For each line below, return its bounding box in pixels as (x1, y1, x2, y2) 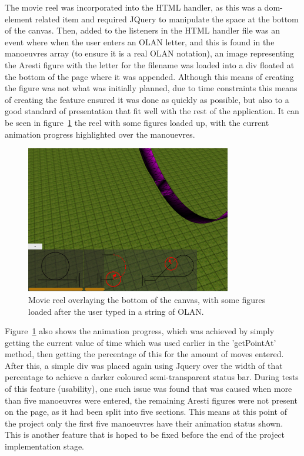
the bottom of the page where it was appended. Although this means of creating (5, 70, 294, 82)
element (5, 12, 33, 25)
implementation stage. (5, 440, 85, 452)
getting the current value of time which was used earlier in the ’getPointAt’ (5, 336, 276, 348)
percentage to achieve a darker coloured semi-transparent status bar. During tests (5, 371, 299, 383)
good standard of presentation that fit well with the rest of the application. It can (5, 105, 299, 117)
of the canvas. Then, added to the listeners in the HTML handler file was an (5, 24, 280, 36)
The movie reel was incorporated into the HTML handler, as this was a (5, 1, 262, 13)
